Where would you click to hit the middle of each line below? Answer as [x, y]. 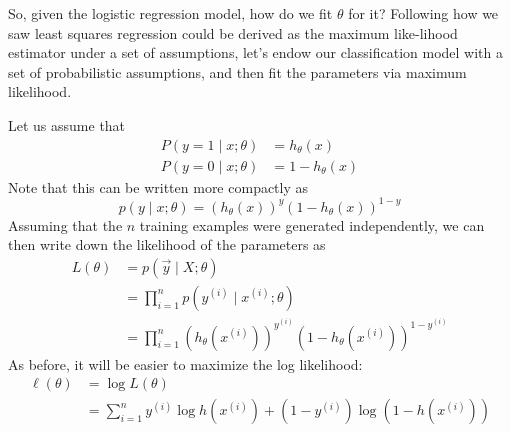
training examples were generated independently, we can [312, 224]
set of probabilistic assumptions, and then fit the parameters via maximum [237, 71]
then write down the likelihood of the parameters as [167, 244]
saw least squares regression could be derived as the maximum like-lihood [233, 32]
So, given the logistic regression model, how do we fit [170, 13]
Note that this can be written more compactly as [158, 186]
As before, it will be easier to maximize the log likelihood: [185, 363]
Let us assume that [67, 124]
